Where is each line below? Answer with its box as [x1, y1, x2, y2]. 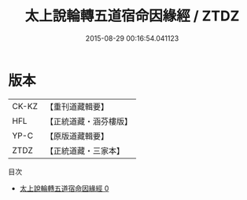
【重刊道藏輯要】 [45, 101, 109, 112]
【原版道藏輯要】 [45, 130, 109, 141]
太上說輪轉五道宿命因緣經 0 [19, 184, 109, 193]
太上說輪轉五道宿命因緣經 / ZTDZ [24, 7, 240, 25]
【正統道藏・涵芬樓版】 [45, 115, 132, 126]
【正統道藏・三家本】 [45, 145, 124, 156]
